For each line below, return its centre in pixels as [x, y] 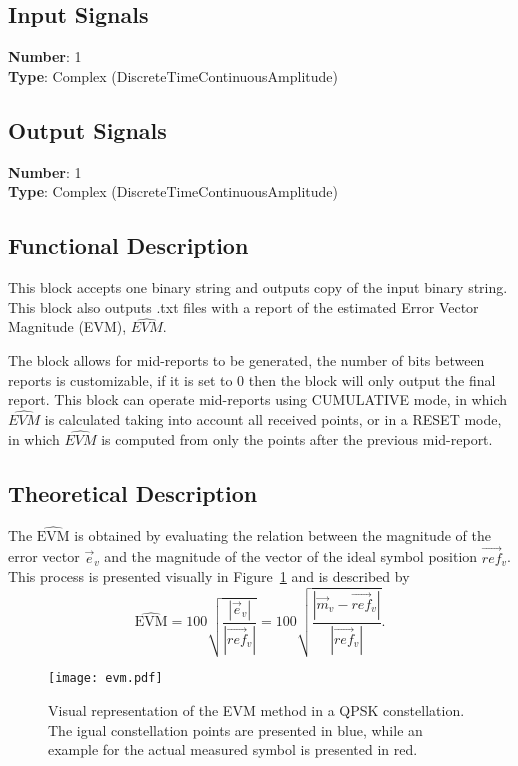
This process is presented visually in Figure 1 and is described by [209, 576]
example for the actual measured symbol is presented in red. [233, 749]
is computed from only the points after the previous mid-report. [297, 438]
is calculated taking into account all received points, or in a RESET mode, [273, 418]
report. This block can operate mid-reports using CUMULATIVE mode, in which [257, 399]
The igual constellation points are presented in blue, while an [235, 729]
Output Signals [87, 129]
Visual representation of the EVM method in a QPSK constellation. [256, 710]
